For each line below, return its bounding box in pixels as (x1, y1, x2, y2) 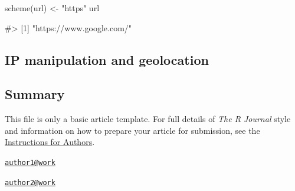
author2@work (5, 178, 55, 187)
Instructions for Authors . (5, 136, 95, 148)
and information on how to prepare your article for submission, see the (5, 124, 260, 136)
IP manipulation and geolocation (5, 50, 209, 68)
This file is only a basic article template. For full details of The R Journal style (5, 113, 291, 125)
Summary (5, 85, 65, 103)
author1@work (5, 158, 55, 167)
